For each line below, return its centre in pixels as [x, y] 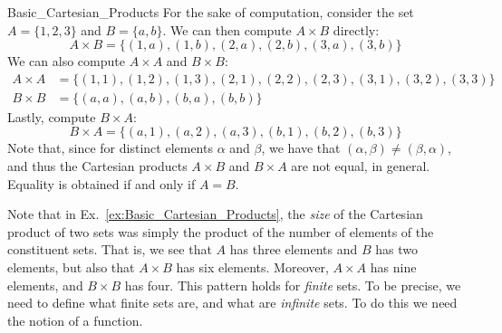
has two [396, 249]
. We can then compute [227, 29]
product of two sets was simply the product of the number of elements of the [221, 231]
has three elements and [294, 249]
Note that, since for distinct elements [110, 148]
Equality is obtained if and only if [101, 183]
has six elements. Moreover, [252, 267]
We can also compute [66, 61]
